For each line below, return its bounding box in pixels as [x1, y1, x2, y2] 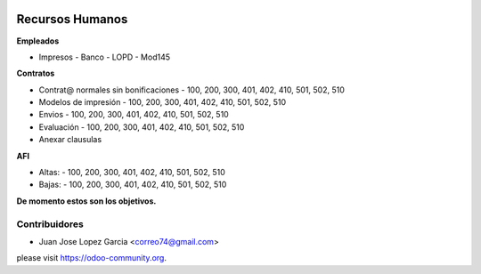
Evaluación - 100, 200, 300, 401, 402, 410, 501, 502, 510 [38, 121, 245, 133]
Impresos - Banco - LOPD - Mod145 [38, 52, 171, 62]
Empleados [16, 36, 60, 46]
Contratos [16, 68, 55, 79]
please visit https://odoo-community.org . [16, 253, 167, 263]
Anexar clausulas [38, 134, 102, 145]
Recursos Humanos [16, 12, 128, 27]
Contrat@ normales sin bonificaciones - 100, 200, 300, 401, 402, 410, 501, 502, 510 [38, 85, 345, 95]
